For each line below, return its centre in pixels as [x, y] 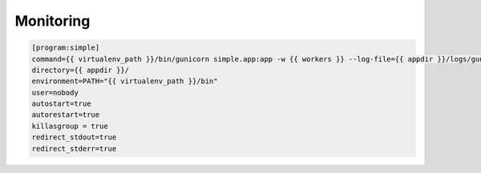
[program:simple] [66, 48]
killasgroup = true [70, 126]
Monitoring [53, 21]
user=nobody [55, 93]
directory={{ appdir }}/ [81, 70]
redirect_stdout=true [74, 137]
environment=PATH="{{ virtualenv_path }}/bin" [125, 81]
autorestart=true [66, 115]
